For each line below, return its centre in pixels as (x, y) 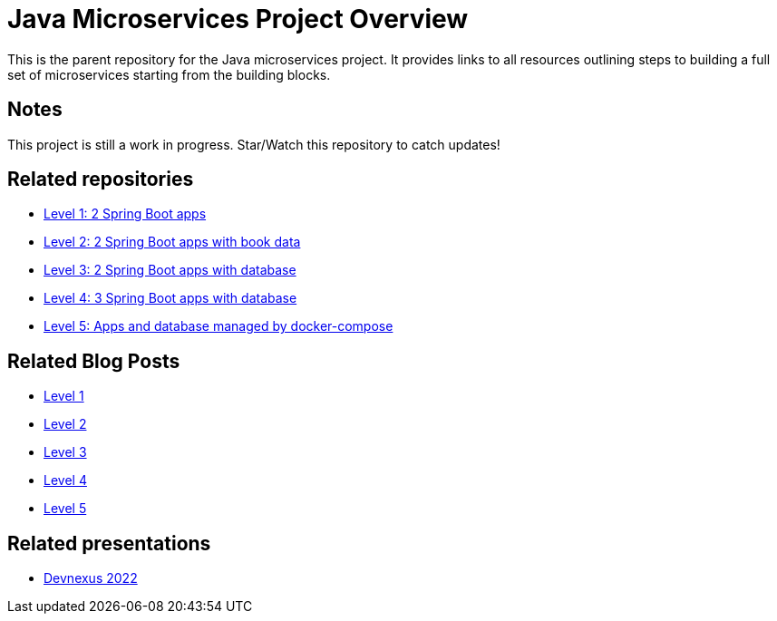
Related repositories (101, 180)
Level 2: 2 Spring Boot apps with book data (172, 242)
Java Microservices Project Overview (238, 19)
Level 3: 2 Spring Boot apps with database (170, 270)
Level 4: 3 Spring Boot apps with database (170, 298)
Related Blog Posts (94, 361)
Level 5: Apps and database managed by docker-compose (219, 326)
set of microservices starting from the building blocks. (169, 74)
